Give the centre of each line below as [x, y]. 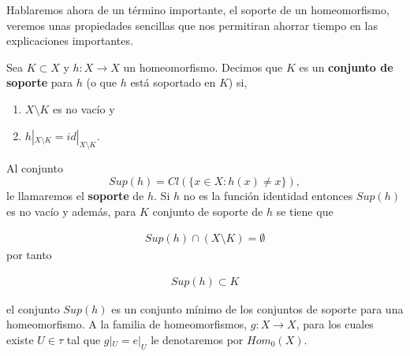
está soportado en [173, 82]
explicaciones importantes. [70, 41]
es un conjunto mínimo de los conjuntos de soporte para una [257, 308]
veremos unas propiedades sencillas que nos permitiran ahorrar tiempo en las [192, 25]
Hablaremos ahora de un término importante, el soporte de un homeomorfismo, [198, 9]
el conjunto [33, 308]
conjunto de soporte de [208, 211]
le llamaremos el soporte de [75, 195]
